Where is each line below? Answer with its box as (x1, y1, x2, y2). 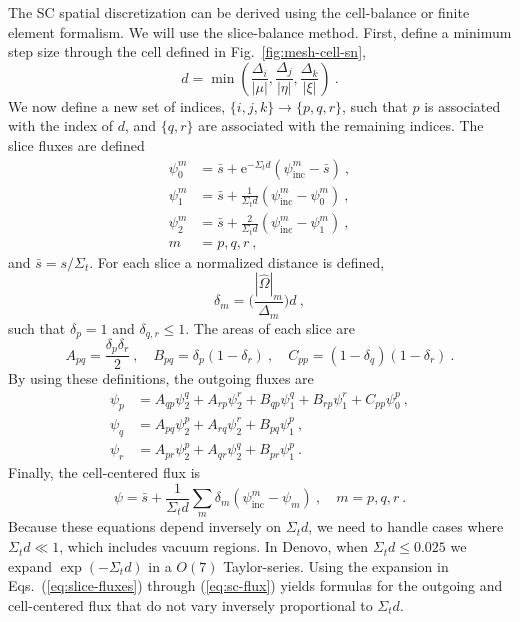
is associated (424, 95, 501, 116)
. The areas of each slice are (185, 317, 356, 338)
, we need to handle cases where (308, 516, 504, 537)
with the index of (8, 115, 114, 136)
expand (8, 555, 52, 576)
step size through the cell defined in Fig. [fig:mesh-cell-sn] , (8, 41, 366, 62)
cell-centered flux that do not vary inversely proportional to (8, 594, 373, 615)
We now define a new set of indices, (8, 95, 226, 116)
